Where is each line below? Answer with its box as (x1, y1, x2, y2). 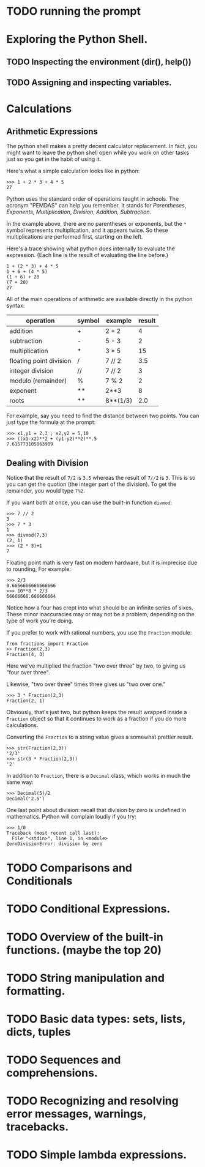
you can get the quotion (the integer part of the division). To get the (6, 480, 177, 488)
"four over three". (6, 668, 50, 676)
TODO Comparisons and (6, 861, 133, 875)
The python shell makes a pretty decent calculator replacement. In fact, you (6, 143, 198, 150)
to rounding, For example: (6, 565, 72, 573)
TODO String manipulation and (6, 971, 165, 985)
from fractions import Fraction (6, 641, 89, 647)
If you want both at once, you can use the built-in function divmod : (6, 499, 173, 506)
